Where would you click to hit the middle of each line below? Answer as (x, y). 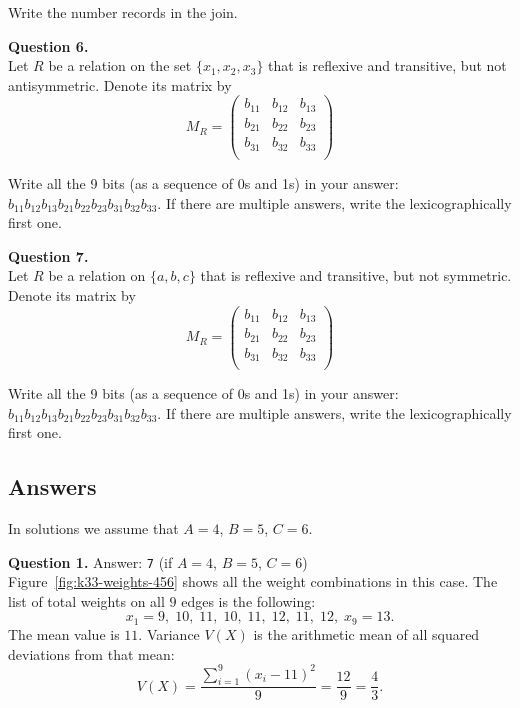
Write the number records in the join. (123, 12)
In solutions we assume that (93, 528)
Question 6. (48, 45)
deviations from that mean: (91, 653)
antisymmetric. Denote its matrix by (120, 84)
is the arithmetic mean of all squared (366, 633)
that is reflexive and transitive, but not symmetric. (356, 275)
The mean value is (64, 633)
